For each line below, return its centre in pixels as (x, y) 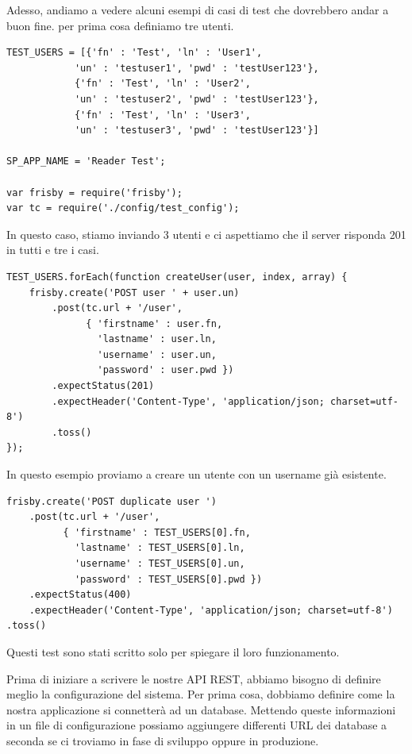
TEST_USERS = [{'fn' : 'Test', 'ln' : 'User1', (135, 53)
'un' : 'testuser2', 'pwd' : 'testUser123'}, (196, 99)
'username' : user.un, (157, 354)
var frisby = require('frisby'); (94, 192)
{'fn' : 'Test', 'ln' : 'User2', (162, 84)
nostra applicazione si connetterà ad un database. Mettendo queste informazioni (201, 709)
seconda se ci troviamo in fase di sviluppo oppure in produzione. (163, 740)
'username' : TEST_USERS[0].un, (160, 564)
